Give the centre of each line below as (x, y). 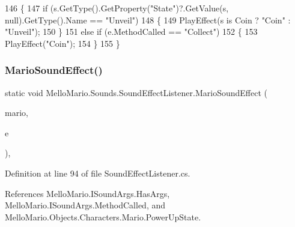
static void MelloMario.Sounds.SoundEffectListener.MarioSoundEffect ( (136, 92)
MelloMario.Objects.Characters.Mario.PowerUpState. (103, 216)
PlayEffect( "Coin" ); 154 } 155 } (62, 43)
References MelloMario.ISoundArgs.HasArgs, (87, 193)
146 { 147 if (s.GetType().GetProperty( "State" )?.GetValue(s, (117, 8)
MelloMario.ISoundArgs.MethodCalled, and (85, 205)
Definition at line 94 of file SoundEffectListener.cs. (98, 173)
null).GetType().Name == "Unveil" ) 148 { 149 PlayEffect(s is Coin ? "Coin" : (148, 20)
